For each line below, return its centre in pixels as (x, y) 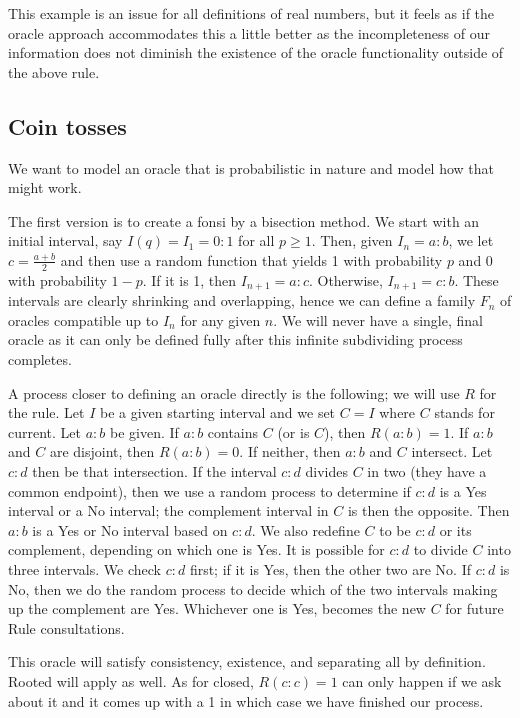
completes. (40, 359)
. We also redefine (305, 529)
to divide (440, 549)
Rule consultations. (66, 627)
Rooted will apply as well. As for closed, (131, 680)
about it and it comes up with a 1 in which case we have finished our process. (246, 700)
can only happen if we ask (422, 680)
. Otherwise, (345, 279)
